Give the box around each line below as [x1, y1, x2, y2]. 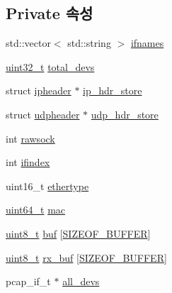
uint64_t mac [6, 202, 66, 217]
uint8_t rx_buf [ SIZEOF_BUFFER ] [6, 250, 167, 265]
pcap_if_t [6, 274, 51, 289]
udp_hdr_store [91, 106, 159, 121]
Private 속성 [6, 2, 93, 24]
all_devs [62, 274, 100, 289]
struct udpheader [6, 106, 80, 121]
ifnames [130, 35, 164, 50]
